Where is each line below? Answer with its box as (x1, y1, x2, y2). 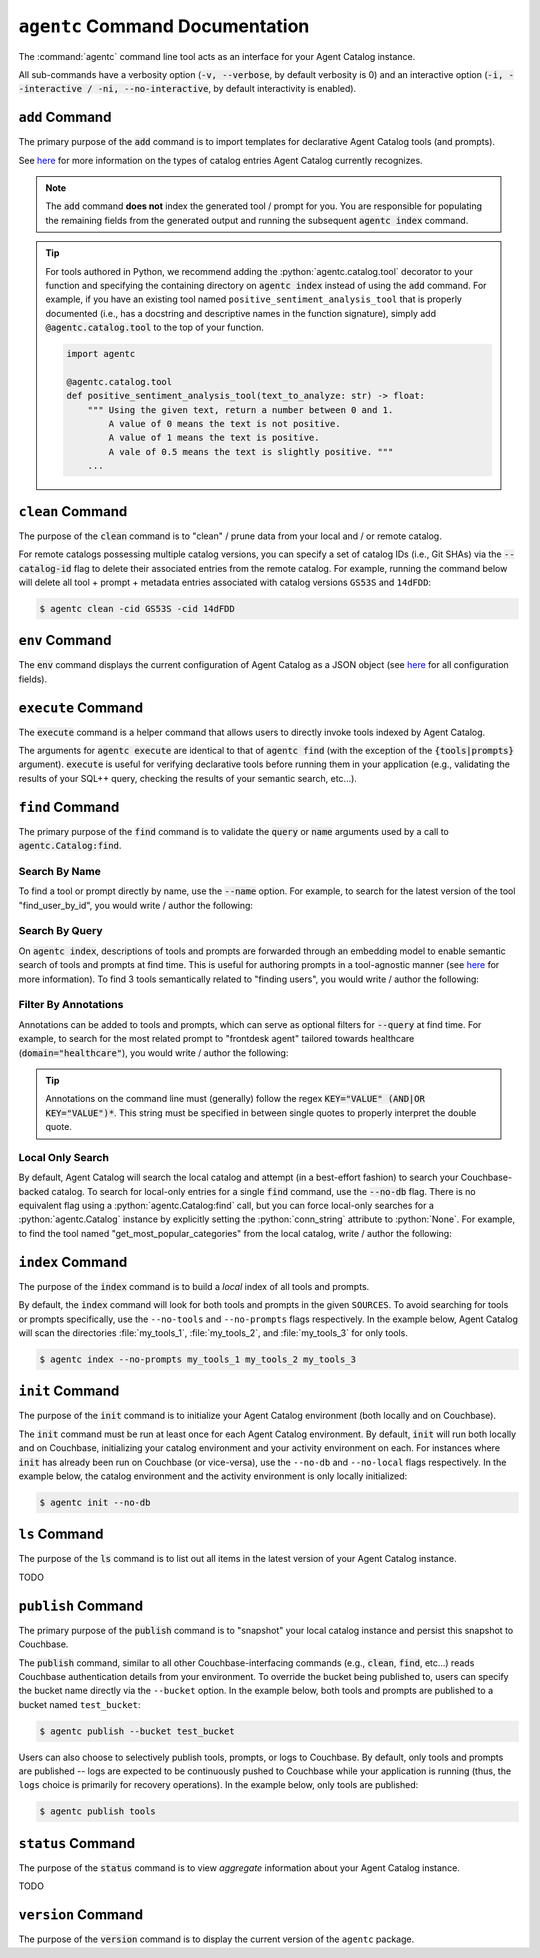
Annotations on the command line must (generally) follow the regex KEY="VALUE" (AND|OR (45, 1093, 425, 1105)
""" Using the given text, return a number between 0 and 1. (87, 404, 394, 415)
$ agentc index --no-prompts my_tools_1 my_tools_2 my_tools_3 (39, 1353, 357, 1365)
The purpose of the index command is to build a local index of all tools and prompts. (18, 1280, 370, 1292)
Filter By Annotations (18, 998, 124, 1012)
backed (18, 1185, 50, 1197)
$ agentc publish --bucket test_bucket (39, 1725, 235, 1737)
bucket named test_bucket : (18, 1698, 141, 1710)
